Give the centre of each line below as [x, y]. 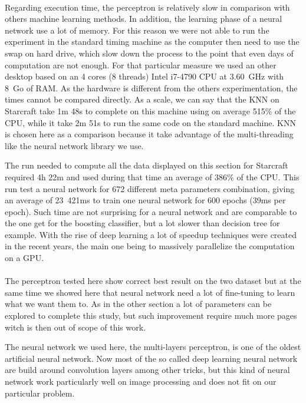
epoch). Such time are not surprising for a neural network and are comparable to [151, 211]
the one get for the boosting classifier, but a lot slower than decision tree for [142, 223]
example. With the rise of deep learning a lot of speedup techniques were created [151, 234]
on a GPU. [24, 258]
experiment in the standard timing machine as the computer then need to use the [152, 42]
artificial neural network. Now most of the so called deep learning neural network [151, 358]
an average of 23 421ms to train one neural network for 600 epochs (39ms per [145, 200]
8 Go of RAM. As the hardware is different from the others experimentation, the [151, 87]
